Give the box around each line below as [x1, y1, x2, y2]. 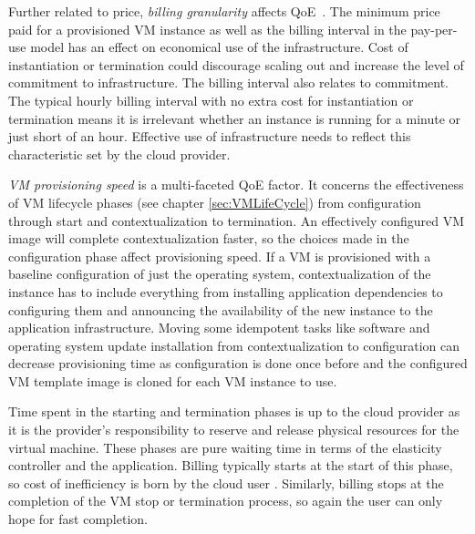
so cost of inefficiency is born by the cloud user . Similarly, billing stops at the [8, 473, 444, 492]
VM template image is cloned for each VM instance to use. [8, 371, 337, 390]
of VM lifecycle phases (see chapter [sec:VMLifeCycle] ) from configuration [8, 192, 421, 211]
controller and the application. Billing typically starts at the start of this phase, [8, 456, 453, 475]
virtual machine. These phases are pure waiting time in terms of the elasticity [8, 437, 442, 457]
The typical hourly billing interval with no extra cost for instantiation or [8, 90, 414, 109]
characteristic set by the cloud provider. [8, 144, 231, 163]
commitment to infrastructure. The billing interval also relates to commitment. [8, 73, 449, 92]
